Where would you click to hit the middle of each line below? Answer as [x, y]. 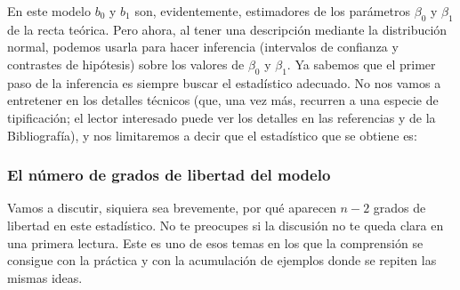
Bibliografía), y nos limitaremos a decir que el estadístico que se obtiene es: [212, 135]
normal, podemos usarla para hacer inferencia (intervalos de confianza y [203, 47]
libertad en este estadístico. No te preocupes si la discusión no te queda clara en [226, 225]
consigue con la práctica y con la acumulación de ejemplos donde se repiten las [222, 260]
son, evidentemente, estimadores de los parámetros [273, 11]
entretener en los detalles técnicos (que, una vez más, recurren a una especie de [223, 100]
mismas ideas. [45, 277]
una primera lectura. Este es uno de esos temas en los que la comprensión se [215, 242]
